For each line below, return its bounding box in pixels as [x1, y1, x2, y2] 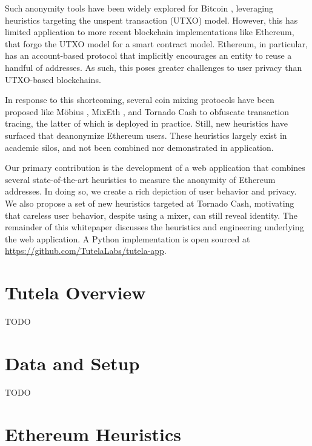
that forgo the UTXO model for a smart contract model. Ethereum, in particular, [5, 37, 308, 50]
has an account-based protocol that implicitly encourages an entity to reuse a [5, 49, 292, 62]
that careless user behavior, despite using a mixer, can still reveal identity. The [5, 208, 297, 221]
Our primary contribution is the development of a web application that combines [5, 161, 305, 174]
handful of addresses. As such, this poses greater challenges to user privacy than [5, 61, 302, 73]
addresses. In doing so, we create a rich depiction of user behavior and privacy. [5, 185, 297, 198]
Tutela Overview [5, 280, 146, 305]
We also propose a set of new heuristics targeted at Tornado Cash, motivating [5, 196, 294, 209]
